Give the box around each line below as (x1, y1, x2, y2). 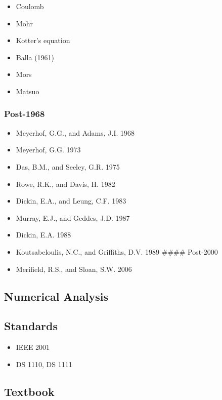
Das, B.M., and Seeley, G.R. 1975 (16, 161, 120, 172)
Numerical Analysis (4, 288, 108, 304)
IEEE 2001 (16, 342, 50, 352)
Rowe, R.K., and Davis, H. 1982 (16, 178, 115, 189)
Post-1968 (4, 107, 45, 120)
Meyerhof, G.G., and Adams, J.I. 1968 (16, 127, 135, 138)
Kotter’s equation (16, 35, 70, 46)
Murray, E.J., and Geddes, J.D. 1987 (16, 212, 130, 223)
